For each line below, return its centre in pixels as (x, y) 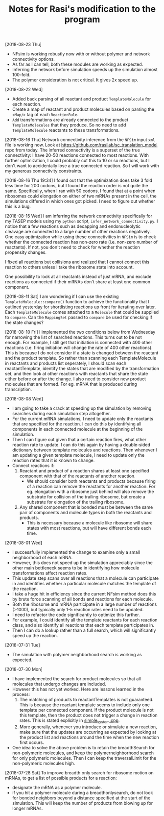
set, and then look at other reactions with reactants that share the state (77, 374)
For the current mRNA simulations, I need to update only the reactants (82, 419)
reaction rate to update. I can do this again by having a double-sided (81, 445)
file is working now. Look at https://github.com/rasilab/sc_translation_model (81, 145)
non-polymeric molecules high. (44, 763)
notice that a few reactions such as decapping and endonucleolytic (73, 226)
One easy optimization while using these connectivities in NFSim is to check (81, 237)
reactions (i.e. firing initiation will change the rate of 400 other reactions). (79, 348)
